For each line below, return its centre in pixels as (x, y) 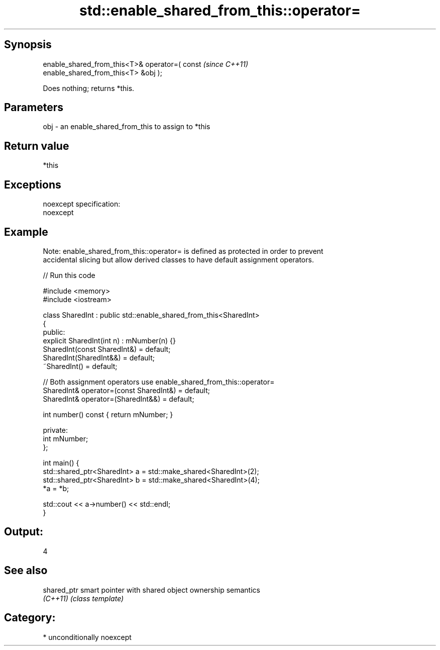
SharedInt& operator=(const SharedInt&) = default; (127, 390)
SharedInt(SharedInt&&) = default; (99, 357)
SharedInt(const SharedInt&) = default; (107, 349)
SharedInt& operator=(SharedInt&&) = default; (119, 399)
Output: (24, 532)
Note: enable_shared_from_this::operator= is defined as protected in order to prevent (183, 251)
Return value (37, 146)
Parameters (34, 108)
